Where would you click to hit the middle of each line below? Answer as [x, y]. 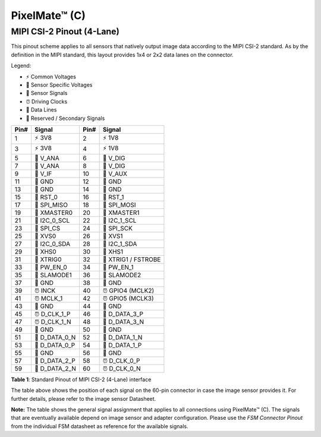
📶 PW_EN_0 [51, 267]
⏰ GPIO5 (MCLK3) [128, 298]
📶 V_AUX [115, 173]
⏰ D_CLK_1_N [53, 322]
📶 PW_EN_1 [118, 267]
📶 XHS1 [113, 251]
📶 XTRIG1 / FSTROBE [132, 259]
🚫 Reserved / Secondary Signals [65, 118]
